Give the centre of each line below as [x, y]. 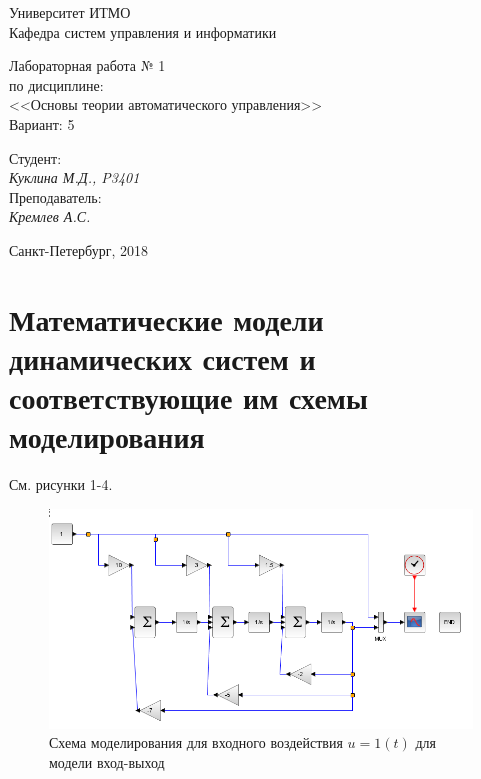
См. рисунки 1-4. [61, 484]
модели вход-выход [107, 761]
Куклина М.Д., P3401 [74, 177]
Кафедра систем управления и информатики [143, 31]
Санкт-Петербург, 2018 [78, 249]
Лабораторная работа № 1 [87, 65]
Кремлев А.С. [50, 216]
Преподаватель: [55, 196]
